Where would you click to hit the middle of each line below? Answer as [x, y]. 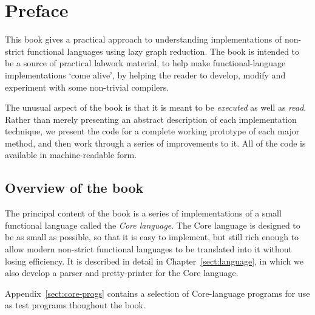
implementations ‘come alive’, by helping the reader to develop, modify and [145, 74]
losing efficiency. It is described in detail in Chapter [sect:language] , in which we [154, 261]
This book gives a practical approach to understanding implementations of [144, 39]
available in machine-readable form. [71, 155]
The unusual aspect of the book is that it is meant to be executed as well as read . [156, 107]
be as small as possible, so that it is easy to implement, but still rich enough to [152, 237]
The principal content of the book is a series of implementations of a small [143, 213]
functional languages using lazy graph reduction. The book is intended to [163, 51]
